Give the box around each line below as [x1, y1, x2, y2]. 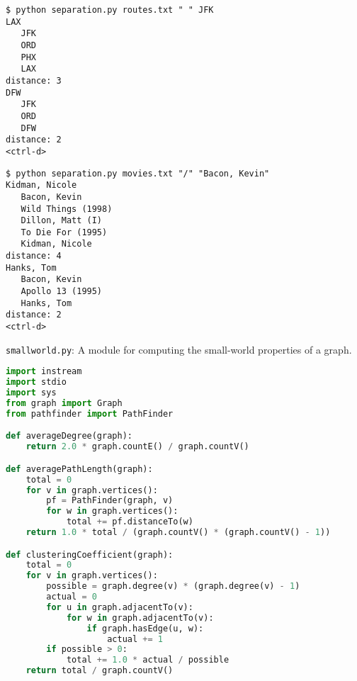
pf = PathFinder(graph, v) [46, 495, 174, 506]
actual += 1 [107, 634, 163, 644]
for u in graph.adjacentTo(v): [46, 602, 193, 612]
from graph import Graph [6, 398, 123, 408]
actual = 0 [46, 592, 97, 602]
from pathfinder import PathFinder [6, 408, 174, 419]
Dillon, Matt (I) [21, 215, 103, 226]
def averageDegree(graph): [6, 431, 132, 441]
